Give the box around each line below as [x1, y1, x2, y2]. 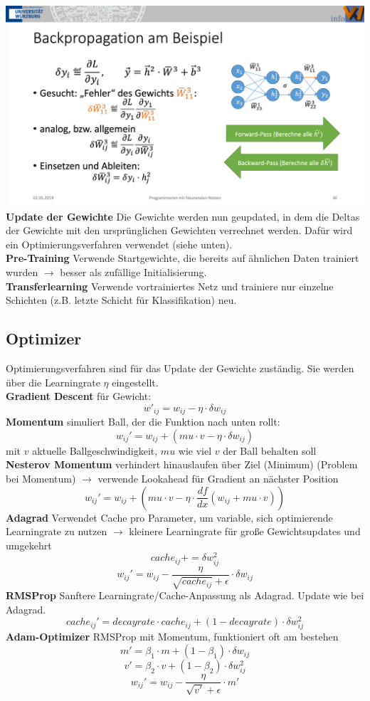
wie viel [178, 443, 212, 458]
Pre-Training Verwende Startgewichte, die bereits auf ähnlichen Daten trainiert [6, 251, 359, 265]
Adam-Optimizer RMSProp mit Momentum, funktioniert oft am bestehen [6, 629, 339, 644]
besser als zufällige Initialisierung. [60, 264, 207, 279]
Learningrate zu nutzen [6, 524, 107, 539]
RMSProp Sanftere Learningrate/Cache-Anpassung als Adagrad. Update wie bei [6, 588, 364, 603]
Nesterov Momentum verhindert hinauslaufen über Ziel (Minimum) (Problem [6, 457, 358, 472]
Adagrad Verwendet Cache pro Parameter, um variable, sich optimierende [6, 510, 333, 525]
